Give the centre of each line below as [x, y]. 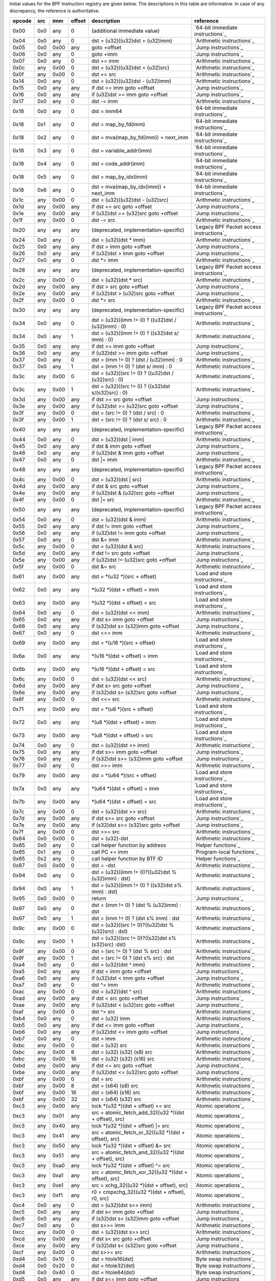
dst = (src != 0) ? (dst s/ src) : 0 [129, 419]
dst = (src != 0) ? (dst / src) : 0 [128, 412]
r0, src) [100, 1198]
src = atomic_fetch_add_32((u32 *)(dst [138, 1112]
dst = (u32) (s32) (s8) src [122, 1052]
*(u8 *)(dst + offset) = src [122, 735]
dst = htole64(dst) [113, 1272]
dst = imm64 [107, 111]
